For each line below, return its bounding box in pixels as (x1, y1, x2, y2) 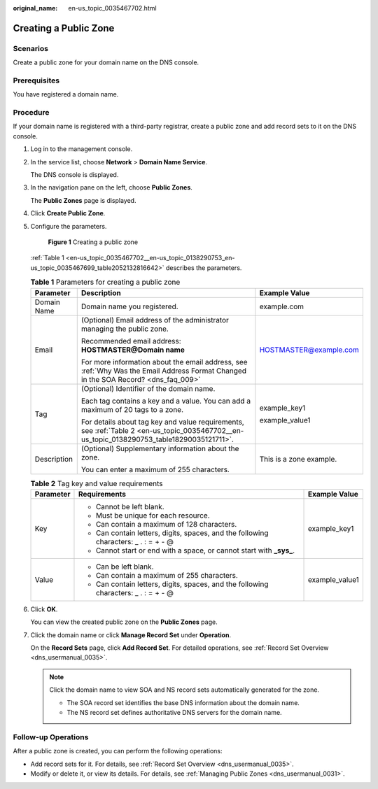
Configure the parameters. (30, 222, 107, 230)
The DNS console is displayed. (30, 171, 119, 178)
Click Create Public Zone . (30, 209, 106, 218)
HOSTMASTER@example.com (259, 345, 360, 355)
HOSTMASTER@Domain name (80, 345, 185, 355)
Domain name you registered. (80, 301, 178, 311)
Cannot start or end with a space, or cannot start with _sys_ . (95, 546, 295, 555)
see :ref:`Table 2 (80, 425, 136, 435)
